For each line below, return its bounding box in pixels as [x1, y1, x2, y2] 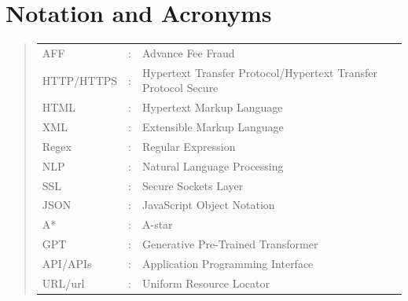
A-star [142, 216, 173, 233]
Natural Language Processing [142, 157, 284, 174]
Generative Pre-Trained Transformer [142, 236, 318, 252]
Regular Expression [142, 138, 236, 154]
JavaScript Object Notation [142, 196, 275, 213]
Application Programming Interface [142, 255, 314, 271]
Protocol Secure [142, 79, 219, 96]
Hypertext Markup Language [142, 99, 283, 116]
